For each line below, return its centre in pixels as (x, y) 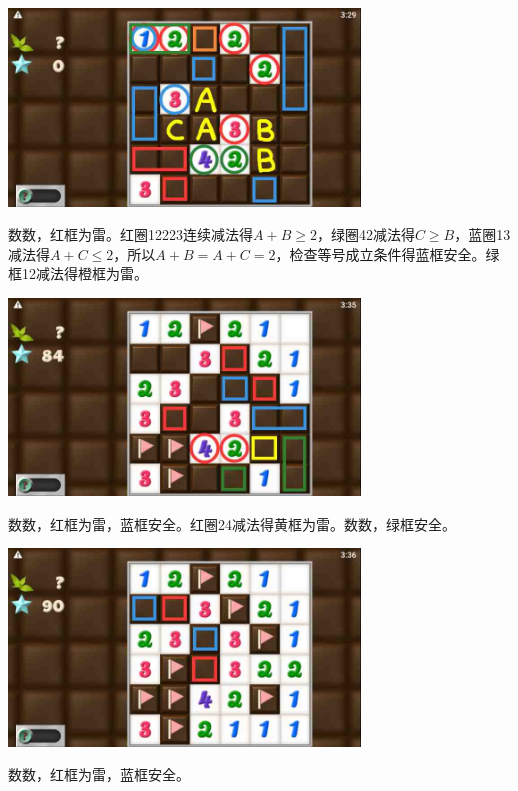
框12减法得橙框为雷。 (78, 273)
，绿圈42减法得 (365, 234)
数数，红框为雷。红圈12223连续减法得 (130, 234)
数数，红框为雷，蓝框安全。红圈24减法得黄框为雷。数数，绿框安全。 (232, 523)
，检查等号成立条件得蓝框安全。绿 (387, 253)
